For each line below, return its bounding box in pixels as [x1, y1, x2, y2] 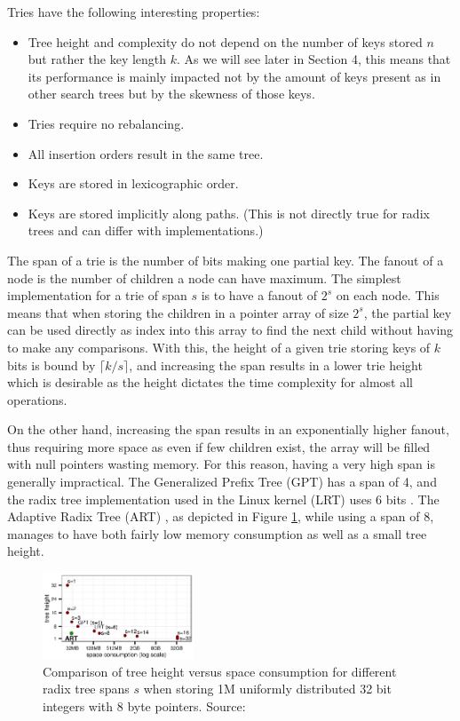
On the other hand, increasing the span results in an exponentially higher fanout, [7, 420, 449, 439]
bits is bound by [7, 355, 96, 374]
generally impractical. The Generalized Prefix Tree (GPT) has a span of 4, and [7, 472, 437, 491]
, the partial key [363, 303, 452, 321]
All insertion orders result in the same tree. [28, 144, 264, 162]
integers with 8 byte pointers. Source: [43, 697, 246, 716]
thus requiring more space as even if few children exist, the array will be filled [7, 437, 431, 456]
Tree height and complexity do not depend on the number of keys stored [28, 32, 423, 51]
